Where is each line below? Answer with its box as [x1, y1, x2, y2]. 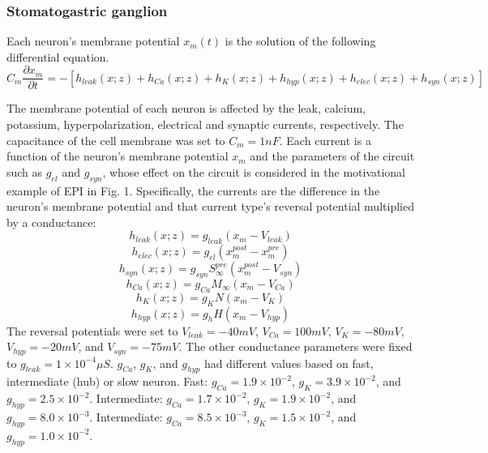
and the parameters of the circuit [250, 147, 415, 165]
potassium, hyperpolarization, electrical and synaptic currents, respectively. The [6, 116, 404, 133]
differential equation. [6, 48, 109, 65]
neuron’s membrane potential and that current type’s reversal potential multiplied [6, 198, 414, 215]
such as [6, 163, 43, 180]
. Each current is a [279, 131, 371, 148]
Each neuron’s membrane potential [6, 32, 180, 49]
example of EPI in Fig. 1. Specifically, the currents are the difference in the [6, 182, 380, 199]
